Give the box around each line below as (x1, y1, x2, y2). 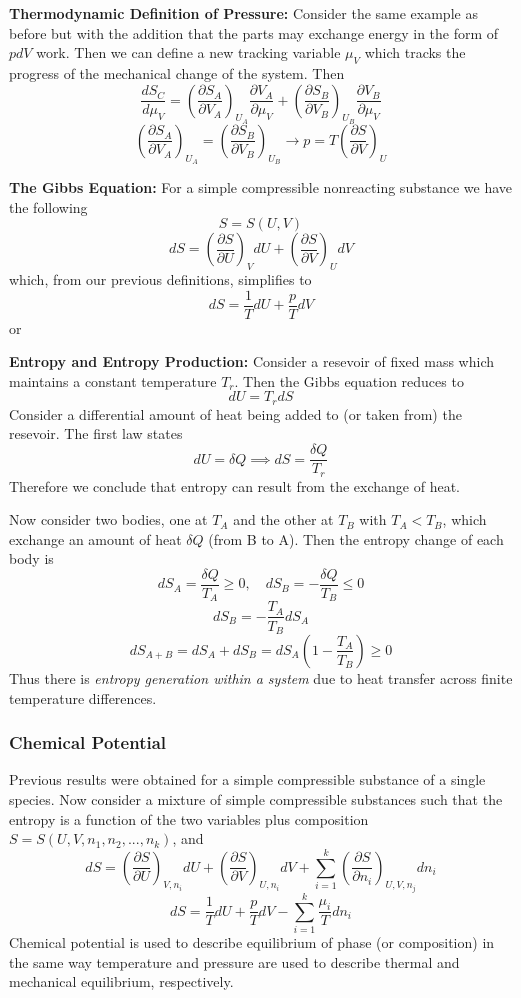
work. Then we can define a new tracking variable (36, 42, 341, 63)
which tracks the (364, 42, 466, 63)
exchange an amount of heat (9, 528, 182, 549)
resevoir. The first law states (9, 423, 183, 444)
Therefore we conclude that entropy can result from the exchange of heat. (9, 475, 460, 496)
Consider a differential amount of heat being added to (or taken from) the (9, 403, 462, 424)
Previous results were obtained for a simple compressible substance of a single (9, 769, 486, 790)
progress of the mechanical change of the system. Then (9, 62, 345, 83)
